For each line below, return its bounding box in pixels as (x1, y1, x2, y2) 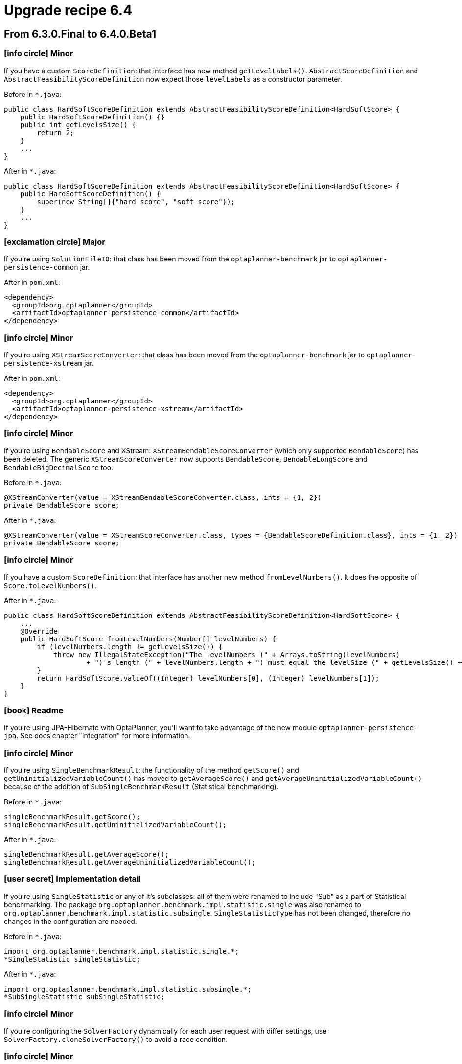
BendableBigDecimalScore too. (4, 463, 114, 472)
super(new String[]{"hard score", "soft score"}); (37, 197, 235, 206)
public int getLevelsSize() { (20, 120, 136, 129)
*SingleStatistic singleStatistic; (4, 955, 140, 963)
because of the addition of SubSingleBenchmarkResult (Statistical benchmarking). (4, 782, 278, 791)
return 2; (37, 128, 74, 137)
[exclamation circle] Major (4, 236, 105, 247)
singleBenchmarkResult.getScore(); (4, 813, 140, 821)
